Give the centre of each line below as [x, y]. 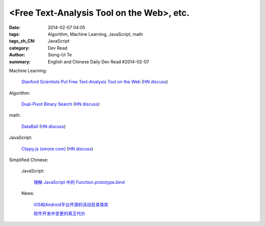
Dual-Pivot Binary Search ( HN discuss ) [61, 104]
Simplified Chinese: [29, 160]
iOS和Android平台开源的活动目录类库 [71, 204]
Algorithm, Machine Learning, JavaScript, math [95, 34]
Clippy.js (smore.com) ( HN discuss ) [57, 149]
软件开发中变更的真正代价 [59, 213]
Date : [15, 27]
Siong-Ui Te [60, 55]
